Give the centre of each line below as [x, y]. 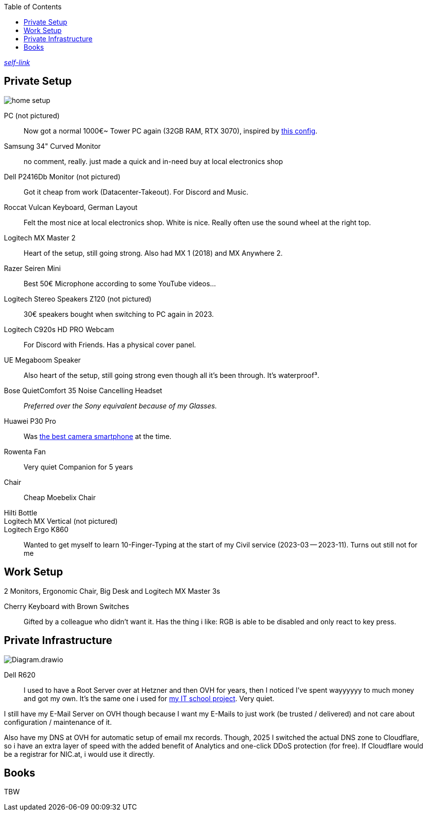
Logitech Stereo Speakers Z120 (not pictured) [78, 299]
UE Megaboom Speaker [43, 360]
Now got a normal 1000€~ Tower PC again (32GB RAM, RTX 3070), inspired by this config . [171, 131]
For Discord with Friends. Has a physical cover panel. [110, 344]
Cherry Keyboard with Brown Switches [67, 606]
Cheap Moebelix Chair [60, 497]
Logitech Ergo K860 [36, 529]
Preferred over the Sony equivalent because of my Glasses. [120, 406]
